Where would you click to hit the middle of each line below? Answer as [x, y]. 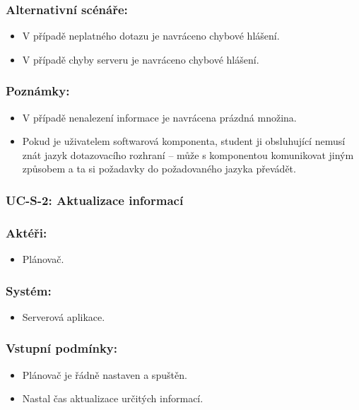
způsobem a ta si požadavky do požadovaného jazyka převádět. [159, 169]
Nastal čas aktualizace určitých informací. [113, 398]
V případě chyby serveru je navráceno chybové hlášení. [141, 59]
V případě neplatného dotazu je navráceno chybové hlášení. [151, 36]
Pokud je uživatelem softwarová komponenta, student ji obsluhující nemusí [184, 141]
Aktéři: [27, 232]
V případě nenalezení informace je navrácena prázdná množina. [159, 117]
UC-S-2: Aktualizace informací [95, 200]
